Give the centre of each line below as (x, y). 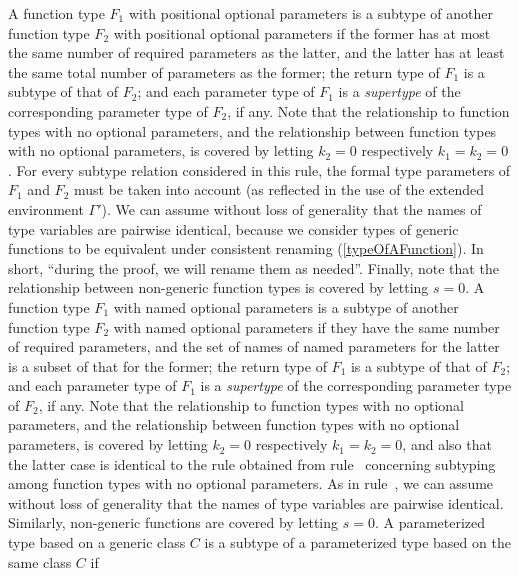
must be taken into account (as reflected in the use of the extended (279, 189)
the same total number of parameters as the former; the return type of (224, 71)
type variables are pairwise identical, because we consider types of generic (233, 228)
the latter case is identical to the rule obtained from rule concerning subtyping (252, 463)
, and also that (447, 444)
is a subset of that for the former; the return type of (167, 365)
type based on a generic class (97, 542)
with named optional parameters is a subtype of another (286, 306)
